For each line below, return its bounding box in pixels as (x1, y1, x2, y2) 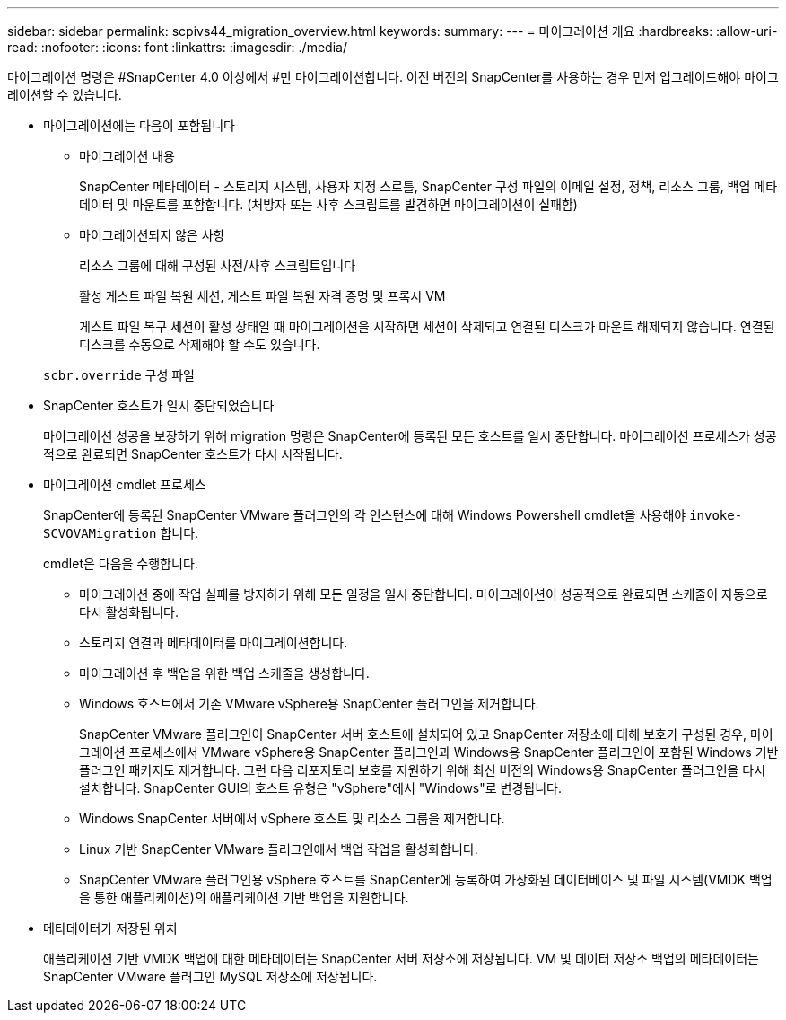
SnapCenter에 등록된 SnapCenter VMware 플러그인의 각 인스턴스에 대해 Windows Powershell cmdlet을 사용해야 (43, 507, 686, 523)
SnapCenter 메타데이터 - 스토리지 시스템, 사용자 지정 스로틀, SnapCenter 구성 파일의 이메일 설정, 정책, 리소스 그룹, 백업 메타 (79, 179, 778, 194)
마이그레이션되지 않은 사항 (79, 227, 225, 242)
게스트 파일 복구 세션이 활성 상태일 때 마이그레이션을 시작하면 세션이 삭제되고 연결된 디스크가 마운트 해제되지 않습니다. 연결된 (79, 319, 775, 334)
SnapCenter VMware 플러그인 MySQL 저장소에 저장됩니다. (43, 969, 378, 984)
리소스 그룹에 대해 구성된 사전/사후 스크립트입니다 (79, 258, 356, 273)
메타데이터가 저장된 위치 (43, 920, 178, 936)
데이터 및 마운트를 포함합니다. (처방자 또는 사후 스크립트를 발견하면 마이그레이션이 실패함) (79, 197, 578, 212)
